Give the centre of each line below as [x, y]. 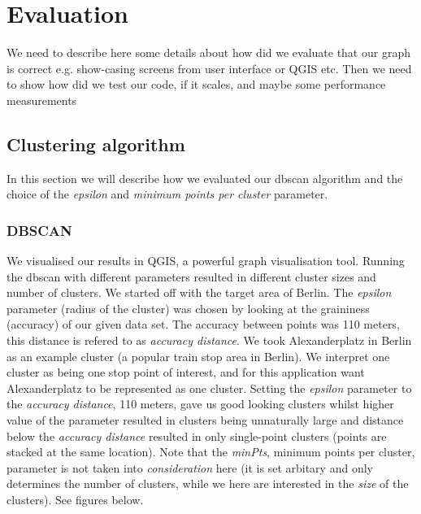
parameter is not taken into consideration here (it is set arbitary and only [190, 467]
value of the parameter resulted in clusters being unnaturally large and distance [205, 420]
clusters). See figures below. [75, 500]
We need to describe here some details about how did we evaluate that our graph [208, 52]
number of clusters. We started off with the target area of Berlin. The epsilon [199, 292]
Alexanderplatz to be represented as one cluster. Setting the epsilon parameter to [209, 388]
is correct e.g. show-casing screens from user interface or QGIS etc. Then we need [209, 68]
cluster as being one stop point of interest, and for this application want [186, 372]
